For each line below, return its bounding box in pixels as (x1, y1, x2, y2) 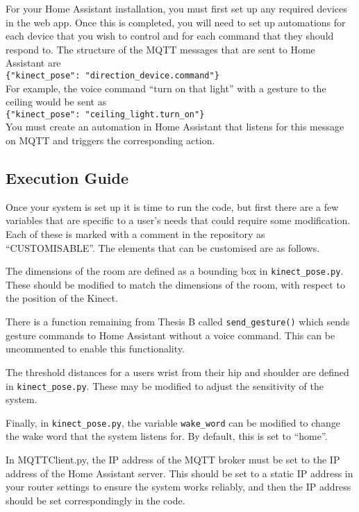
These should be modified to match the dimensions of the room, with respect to (6, 277, 345, 291)
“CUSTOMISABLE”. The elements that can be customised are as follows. (6, 240, 320, 255)
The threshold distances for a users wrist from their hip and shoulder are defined (6, 364, 349, 379)
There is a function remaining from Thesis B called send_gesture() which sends (6, 314, 350, 329)
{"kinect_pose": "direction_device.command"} (6, 70, 219, 80)
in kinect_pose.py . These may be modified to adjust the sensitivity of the (6, 378, 324, 393)
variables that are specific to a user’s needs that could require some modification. (6, 213, 351, 228)
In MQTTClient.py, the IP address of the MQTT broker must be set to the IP (6, 452, 340, 467)
